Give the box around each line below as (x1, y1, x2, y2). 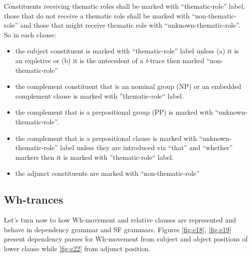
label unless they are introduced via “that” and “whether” (60, 142, 233, 153)
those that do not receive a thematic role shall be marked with (4, 10, 190, 20)
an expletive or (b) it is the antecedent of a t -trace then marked (15, 55, 205, 65)
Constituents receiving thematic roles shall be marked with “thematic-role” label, (4, 1, 245, 11)
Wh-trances (4, 192, 63, 207)
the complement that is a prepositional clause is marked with (15, 133, 197, 143)
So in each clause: (4, 29, 56, 39)
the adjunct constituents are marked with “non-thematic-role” (15, 168, 200, 178)
